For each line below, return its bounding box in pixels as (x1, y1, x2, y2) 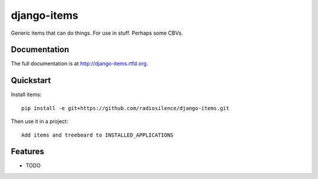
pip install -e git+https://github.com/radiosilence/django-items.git (21, 105, 230, 111)
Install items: (11, 91, 42, 98)
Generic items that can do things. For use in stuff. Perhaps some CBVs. (11, 29, 183, 37)
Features (11, 147, 44, 157)
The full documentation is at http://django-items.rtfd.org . (11, 60, 148, 67)
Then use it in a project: (11, 118, 68, 125)
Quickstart (11, 75, 51, 85)
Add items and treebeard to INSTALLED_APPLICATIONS (21, 131, 174, 138)
